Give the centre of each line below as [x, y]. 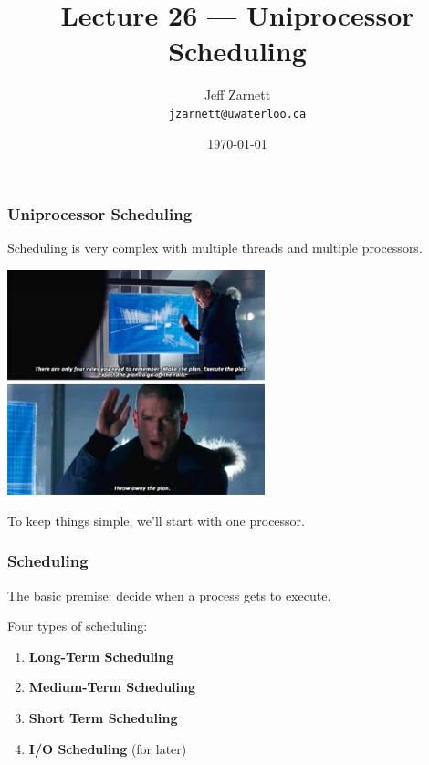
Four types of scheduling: [78, 626]
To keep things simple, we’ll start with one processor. [156, 520]
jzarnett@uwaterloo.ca [237, 114]
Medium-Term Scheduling [112, 687]
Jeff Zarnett [237, 94]
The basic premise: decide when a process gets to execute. [169, 595]
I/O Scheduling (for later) [108, 748]
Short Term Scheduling [103, 718]
